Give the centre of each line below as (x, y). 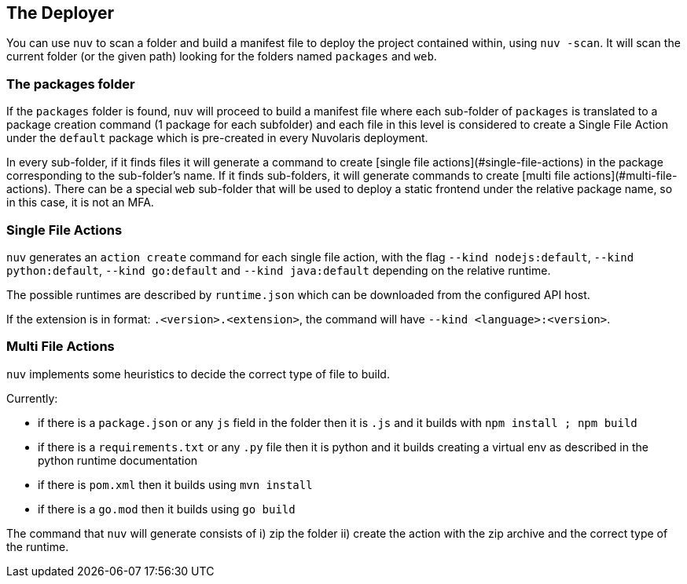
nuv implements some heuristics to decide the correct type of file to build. (198, 374)
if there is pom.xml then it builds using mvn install (175, 484)
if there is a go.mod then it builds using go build (167, 509)
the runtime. (38, 546)
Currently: (32, 398)
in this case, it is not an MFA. (80, 203)
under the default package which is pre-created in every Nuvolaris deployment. (217, 138)
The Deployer (61, 13)
